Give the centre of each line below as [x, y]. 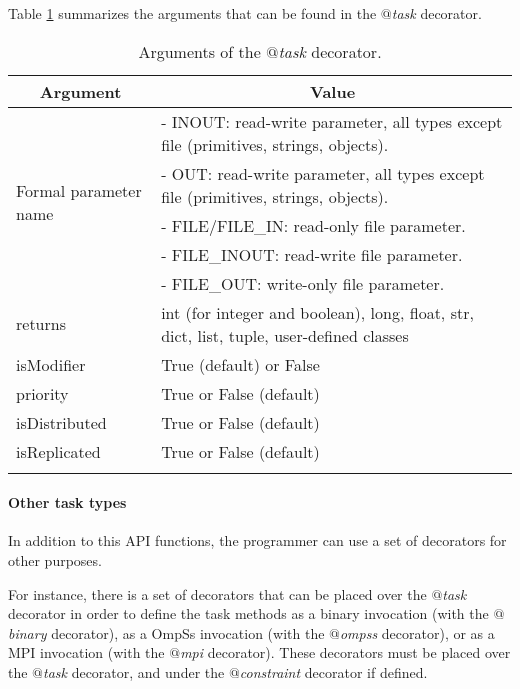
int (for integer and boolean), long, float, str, [317, 312]
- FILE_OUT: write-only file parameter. [303, 283]
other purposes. [55, 559]
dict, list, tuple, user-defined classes [285, 335]
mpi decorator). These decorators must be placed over [345, 652]
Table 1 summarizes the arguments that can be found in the [192, 13]
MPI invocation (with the [86, 652]
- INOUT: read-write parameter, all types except [332, 121]
